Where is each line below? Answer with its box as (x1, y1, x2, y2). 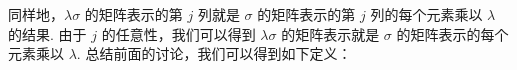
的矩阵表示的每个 (396, 23, 509, 44)
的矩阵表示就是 (281, 23, 380, 44)
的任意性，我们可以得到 (101, 23, 256, 44)
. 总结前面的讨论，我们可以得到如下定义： (76, 43, 352, 64)
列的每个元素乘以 (370, 4, 483, 24)
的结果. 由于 (8, 23, 87, 44)
